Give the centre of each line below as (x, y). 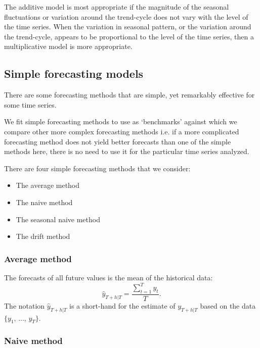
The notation (25, 305)
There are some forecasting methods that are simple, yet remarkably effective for (129, 95)
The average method (48, 185)
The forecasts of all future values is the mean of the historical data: (109, 277)
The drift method (43, 236)
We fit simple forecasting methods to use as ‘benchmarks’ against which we (121, 121)
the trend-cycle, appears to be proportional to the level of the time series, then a (129, 36)
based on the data (228, 305)
